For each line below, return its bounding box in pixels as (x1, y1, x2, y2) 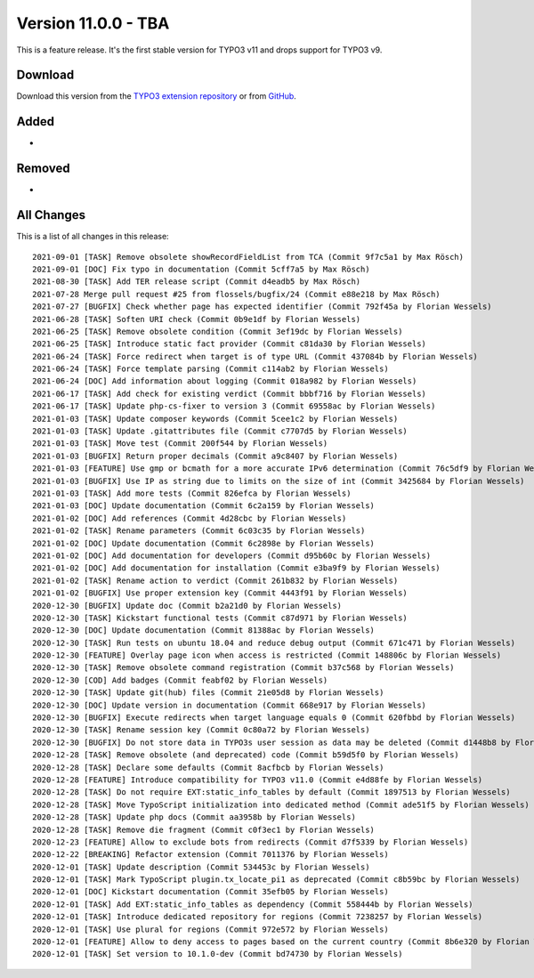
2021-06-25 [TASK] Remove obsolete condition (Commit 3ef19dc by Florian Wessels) (32, 326, 403, 336)
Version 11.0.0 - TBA (16, 13, 170, 33)
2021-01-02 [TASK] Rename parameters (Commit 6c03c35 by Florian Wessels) (32, 526, 366, 536)
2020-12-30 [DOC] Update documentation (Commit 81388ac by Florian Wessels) (32, 626, 376, 635)
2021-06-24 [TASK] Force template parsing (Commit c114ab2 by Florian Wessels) (32, 364, 389, 374)
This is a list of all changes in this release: (16, 231, 169, 242)
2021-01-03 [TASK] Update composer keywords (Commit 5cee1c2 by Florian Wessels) (32, 414, 399, 424)
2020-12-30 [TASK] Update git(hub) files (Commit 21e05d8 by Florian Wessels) (32, 688, 384, 698)
